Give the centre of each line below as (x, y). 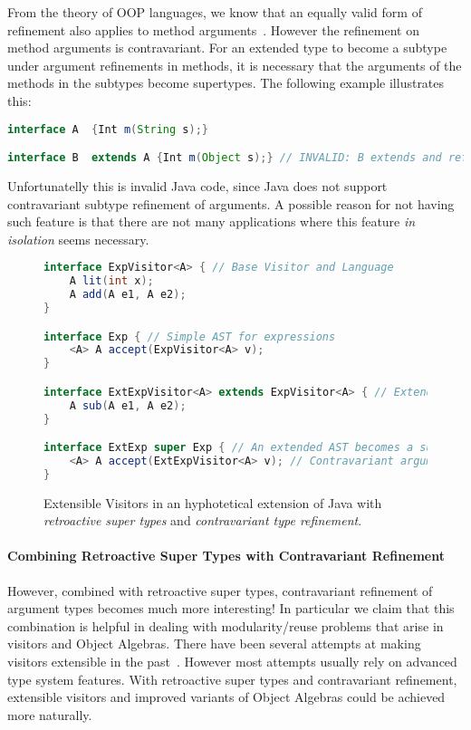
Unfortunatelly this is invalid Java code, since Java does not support (197, 185)
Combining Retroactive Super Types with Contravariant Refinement (226, 556)
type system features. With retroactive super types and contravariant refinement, (232, 679)
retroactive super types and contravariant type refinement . (203, 520)
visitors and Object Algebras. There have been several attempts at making (214, 644)
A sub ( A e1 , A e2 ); (128, 405)
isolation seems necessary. (78, 239)
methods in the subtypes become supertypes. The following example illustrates (226, 83)
